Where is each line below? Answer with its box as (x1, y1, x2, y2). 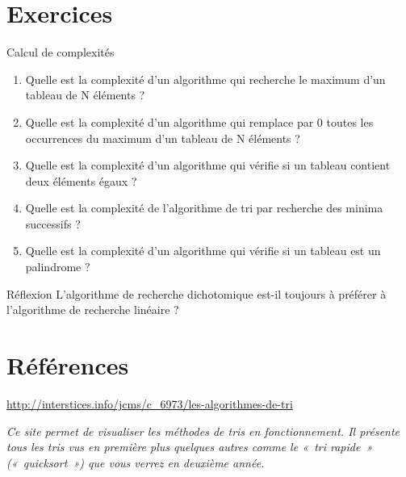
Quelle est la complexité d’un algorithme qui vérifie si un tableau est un (25, 242, 381, 259)
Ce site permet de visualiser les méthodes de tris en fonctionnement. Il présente (6, 422, 400, 439)
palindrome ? (25, 258, 90, 275)
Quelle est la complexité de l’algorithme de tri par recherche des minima (25, 199, 383, 216)
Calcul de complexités (6, 44, 115, 61)
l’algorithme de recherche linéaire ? (6, 301, 179, 318)
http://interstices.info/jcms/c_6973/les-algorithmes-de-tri (6, 395, 293, 412)
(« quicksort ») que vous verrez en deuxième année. (6, 454, 265, 471)
